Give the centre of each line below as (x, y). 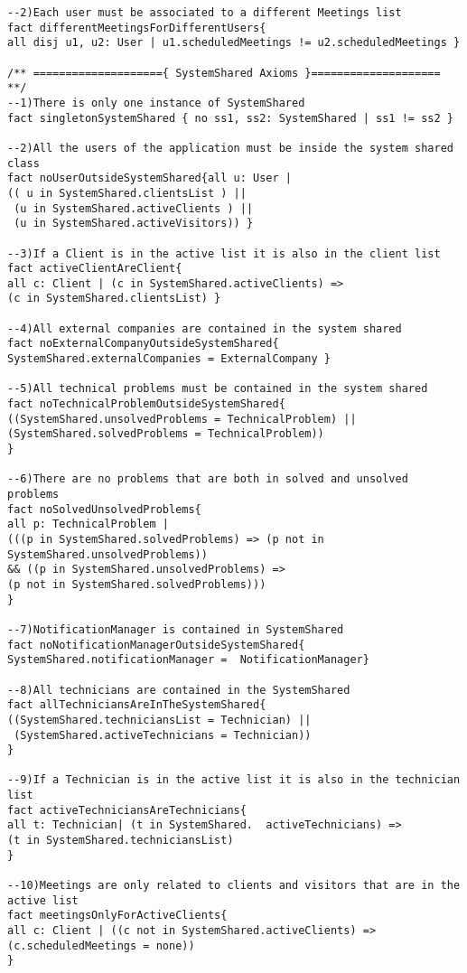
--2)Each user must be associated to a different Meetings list (205, 13)
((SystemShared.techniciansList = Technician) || (159, 720)
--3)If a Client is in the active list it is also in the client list (224, 253)
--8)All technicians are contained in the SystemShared (179, 690)
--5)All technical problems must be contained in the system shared (218, 389)
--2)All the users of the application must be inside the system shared (230, 148)
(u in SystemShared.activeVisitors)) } (134, 224)
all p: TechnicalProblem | (88, 524)
